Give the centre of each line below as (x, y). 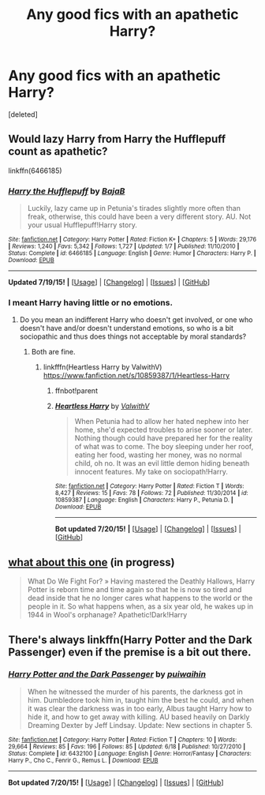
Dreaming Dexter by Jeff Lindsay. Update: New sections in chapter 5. (140, 725)
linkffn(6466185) (35, 171)
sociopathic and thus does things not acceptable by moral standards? (133, 336)
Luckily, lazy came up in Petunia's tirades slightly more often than (134, 208)
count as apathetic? (58, 152)
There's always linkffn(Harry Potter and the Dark (130, 640)
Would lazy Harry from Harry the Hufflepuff (117, 139)
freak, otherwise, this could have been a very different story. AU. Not (139, 217)
